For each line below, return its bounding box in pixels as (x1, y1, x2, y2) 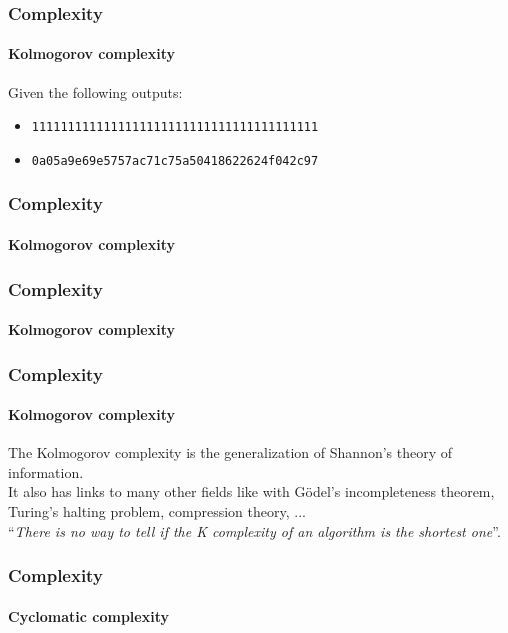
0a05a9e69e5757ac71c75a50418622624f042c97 (31, 153, 319, 168)
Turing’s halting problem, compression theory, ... (8, 501, 306, 522)
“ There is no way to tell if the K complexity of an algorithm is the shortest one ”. (8, 520, 501, 541)
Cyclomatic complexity (8, 605, 169, 626)
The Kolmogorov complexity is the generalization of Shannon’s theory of (8, 442, 453, 463)
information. (8, 461, 84, 482)
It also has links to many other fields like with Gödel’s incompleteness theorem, (8, 481, 495, 502)
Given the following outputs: (8, 81, 183, 102)
